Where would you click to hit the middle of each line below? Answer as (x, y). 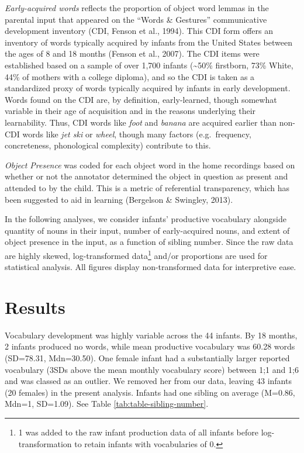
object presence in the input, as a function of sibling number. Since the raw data (149, 242)
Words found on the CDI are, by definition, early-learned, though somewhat (141, 99)
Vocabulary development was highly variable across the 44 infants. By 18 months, (151, 335)
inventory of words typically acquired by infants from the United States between (148, 42)
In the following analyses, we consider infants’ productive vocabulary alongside (146, 219)
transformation (45, 443)
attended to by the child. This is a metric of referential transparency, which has (147, 187)
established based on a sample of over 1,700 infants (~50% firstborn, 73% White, (149, 65)
